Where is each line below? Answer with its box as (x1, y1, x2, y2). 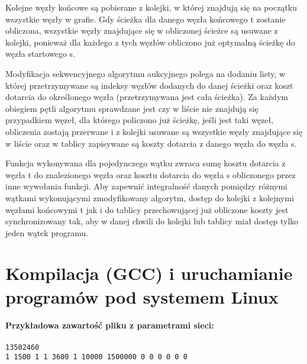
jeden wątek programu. (5, 226, 89, 239)
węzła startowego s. (5, 47, 76, 60)
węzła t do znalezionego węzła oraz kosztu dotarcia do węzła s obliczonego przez (5, 168, 296, 181)
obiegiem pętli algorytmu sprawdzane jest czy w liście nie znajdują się (5, 102, 258, 114)
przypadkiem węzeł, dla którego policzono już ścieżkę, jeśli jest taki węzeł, (5, 114, 273, 126)
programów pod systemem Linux (5, 284, 279, 308)
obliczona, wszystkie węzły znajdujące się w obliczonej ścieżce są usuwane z (5, 24, 278, 37)
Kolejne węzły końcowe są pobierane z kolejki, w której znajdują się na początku (5, 1, 297, 13)
